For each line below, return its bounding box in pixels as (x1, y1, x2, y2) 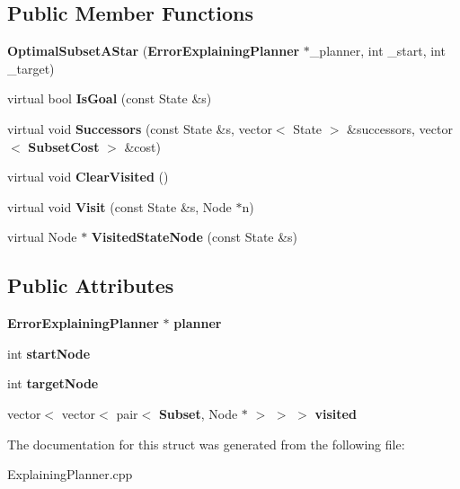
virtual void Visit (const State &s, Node (7, 197, 232, 216)
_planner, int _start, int (309, 41, 446, 60)
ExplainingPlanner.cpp (7, 465, 133, 484)
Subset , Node (158, 404, 238, 422)
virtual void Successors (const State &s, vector (7, 119, 272, 138)
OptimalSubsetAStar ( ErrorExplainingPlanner (7, 41, 300, 60)
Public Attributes (7, 271, 174, 299)
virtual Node (7, 227, 77, 246)
